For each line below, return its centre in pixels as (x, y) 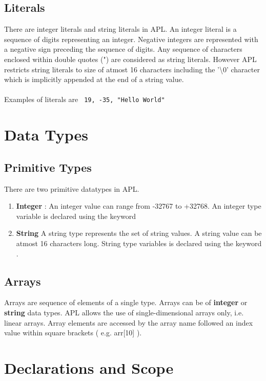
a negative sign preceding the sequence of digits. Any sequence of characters (123, 49)
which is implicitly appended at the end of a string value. (94, 79)
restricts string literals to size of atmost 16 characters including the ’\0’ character (132, 69)
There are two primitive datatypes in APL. (72, 188)
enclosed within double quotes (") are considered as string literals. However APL (130, 59)
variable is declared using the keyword (76, 216)
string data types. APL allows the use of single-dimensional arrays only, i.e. (124, 312)
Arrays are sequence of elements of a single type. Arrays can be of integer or (126, 302)
